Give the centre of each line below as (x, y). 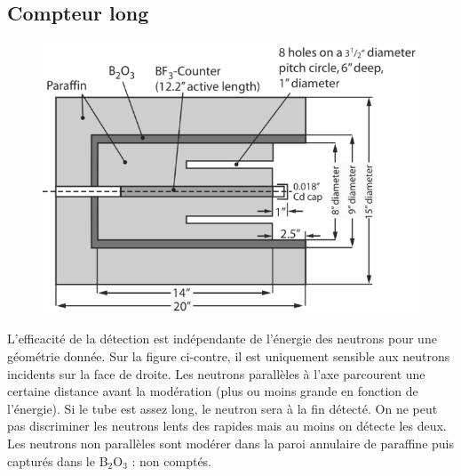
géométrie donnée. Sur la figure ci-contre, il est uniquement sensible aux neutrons (229, 355)
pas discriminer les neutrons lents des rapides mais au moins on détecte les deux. (227, 426)
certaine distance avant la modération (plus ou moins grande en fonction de (213, 391)
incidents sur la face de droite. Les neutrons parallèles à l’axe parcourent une (216, 373)
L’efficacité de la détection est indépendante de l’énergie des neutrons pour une (222, 339)
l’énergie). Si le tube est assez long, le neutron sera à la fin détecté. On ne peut (223, 408)
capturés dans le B (58, 460)
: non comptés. (172, 460)
